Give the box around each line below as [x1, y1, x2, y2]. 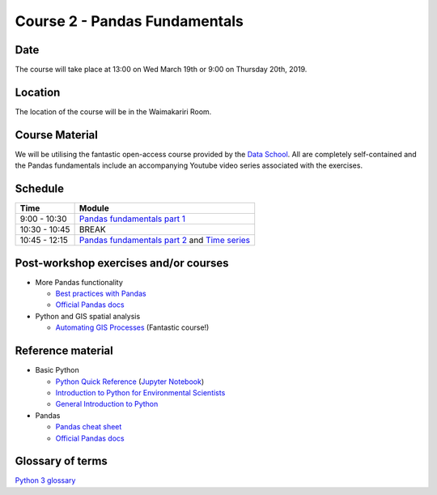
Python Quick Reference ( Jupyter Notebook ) [55, 377, 205, 386]
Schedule [15, 182, 65, 196]
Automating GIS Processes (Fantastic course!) [55, 322, 210, 332]
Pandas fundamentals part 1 [78, 213, 186, 224]
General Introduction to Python [55, 399, 159, 409]
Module [78, 203, 109, 214]
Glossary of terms [15, 454, 108, 468]
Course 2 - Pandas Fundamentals [15, 12, 244, 30]
